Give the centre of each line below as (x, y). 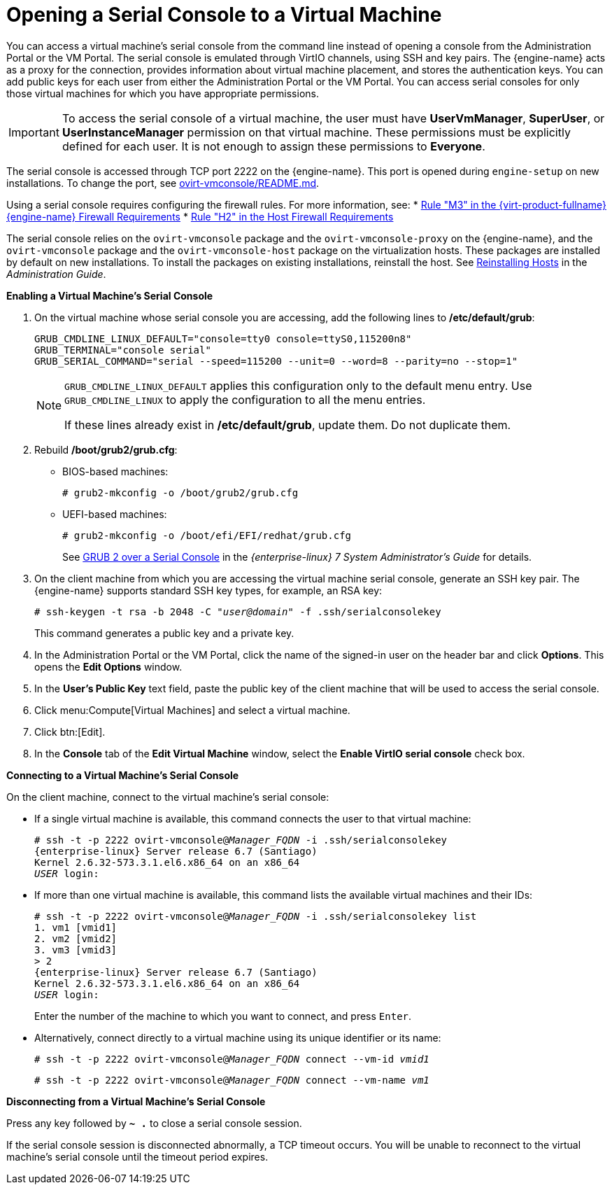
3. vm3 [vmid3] (76, 950)
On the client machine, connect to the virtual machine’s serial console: (168, 797)
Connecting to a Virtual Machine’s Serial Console (123, 775)
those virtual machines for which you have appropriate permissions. (163, 93)
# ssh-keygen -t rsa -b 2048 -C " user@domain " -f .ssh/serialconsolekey (238, 611)
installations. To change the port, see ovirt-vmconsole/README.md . (163, 183)
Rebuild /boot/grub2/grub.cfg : (106, 449)
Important (34, 132)
